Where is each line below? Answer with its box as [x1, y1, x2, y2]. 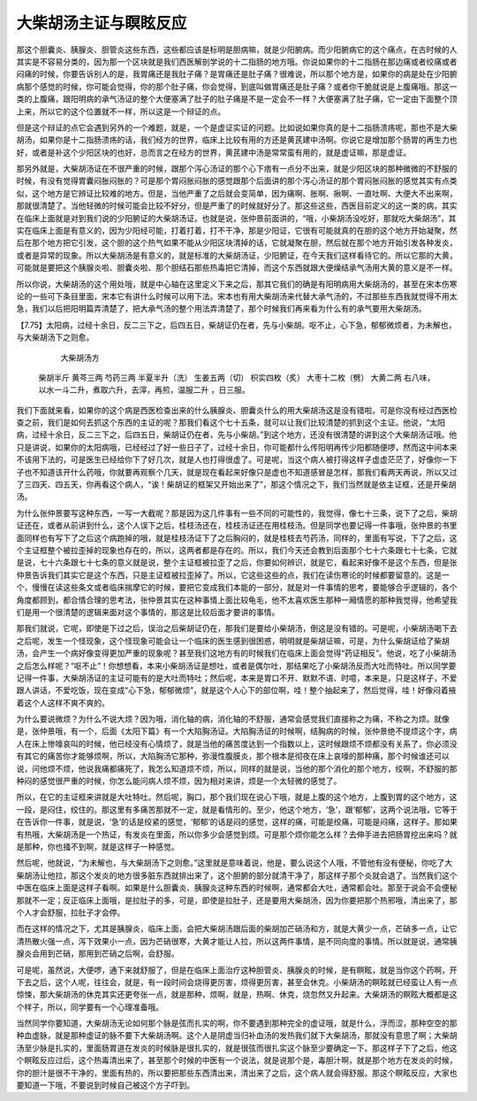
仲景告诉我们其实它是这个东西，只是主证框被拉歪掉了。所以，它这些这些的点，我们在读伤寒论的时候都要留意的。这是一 [16, 569, 450, 580]
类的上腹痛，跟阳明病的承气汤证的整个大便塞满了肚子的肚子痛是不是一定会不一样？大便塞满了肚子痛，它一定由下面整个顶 [16, 94, 458, 104]
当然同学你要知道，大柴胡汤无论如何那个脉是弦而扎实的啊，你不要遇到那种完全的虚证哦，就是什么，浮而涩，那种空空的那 [16, 1018, 458, 1028]
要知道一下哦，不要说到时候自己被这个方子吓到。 [16, 1080, 194, 1090]
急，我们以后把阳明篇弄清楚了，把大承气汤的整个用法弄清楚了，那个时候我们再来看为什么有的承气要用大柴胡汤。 [16, 304, 427, 314]
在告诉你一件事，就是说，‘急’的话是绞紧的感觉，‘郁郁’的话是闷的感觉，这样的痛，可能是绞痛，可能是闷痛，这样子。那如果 [16, 817, 458, 828]
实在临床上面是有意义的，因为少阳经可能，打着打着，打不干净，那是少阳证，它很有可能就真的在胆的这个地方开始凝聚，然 [16, 226, 458, 236]
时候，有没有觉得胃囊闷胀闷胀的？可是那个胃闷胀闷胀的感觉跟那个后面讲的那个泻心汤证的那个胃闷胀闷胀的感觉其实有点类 [16, 175, 458, 186]
